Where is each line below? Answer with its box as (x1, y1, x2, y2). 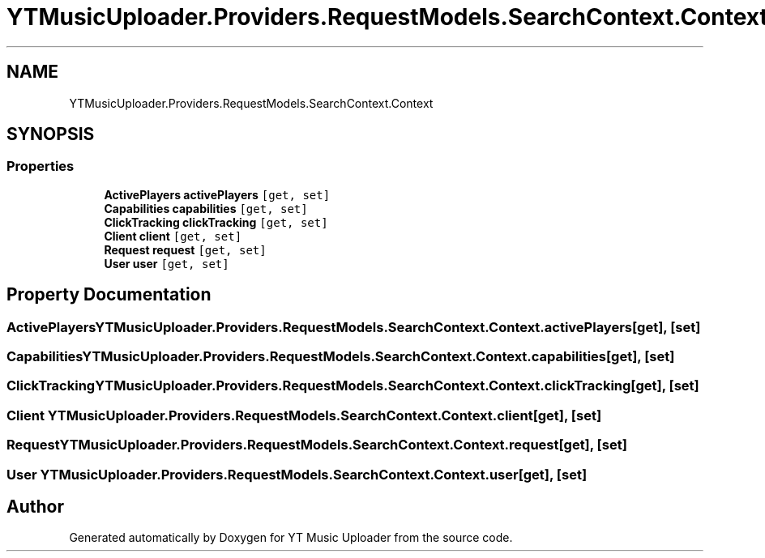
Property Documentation (6, 284, 212, 305)
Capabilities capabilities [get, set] (104, 201, 308, 215)
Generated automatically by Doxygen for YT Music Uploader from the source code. (69, 530, 513, 545)
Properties (6, 158, 75, 175)
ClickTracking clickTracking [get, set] (104, 215, 328, 229)
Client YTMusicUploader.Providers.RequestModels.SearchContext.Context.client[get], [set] (6, 407, 602, 424)
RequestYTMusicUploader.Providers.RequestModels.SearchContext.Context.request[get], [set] (6, 437, 627, 454)
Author (6, 496, 64, 517)
